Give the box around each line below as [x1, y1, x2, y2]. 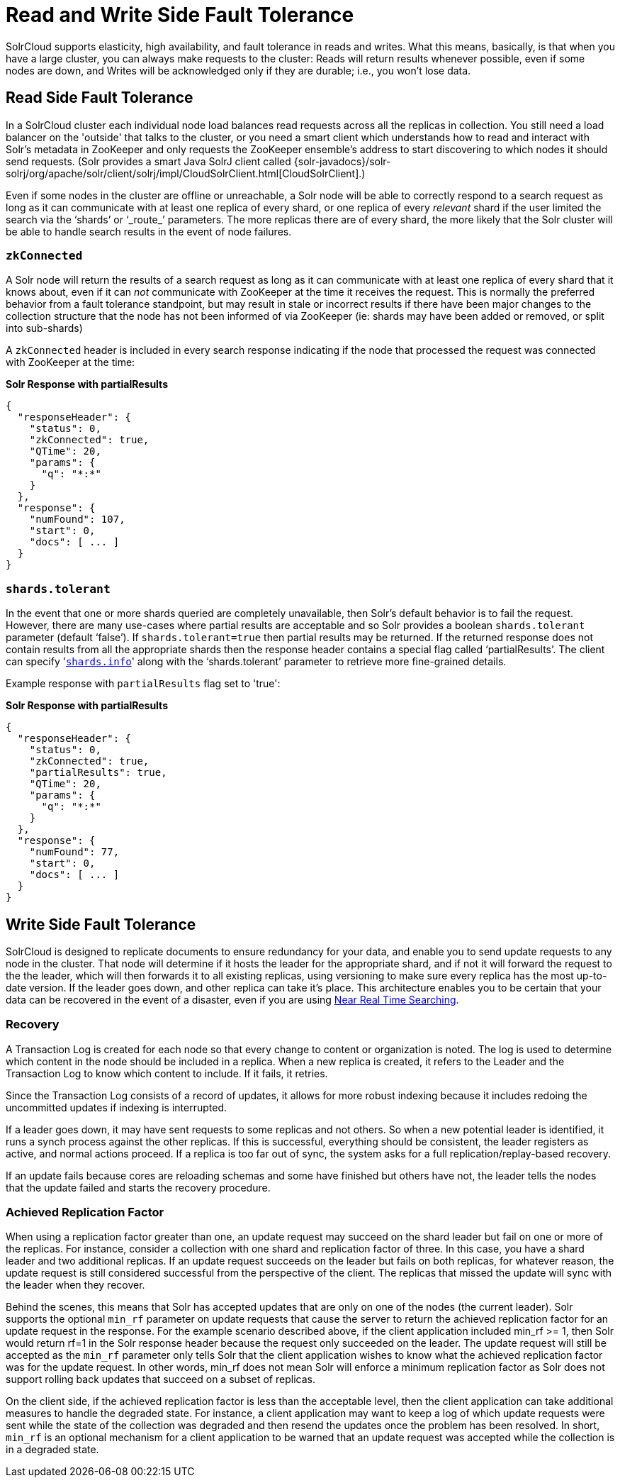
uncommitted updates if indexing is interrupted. [6, 1101, 227, 1113]
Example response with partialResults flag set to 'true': [6, 677, 281, 690]
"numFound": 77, [29, 846, 120, 858]
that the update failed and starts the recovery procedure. [6, 1181, 271, 1194]
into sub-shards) [6, 322, 83, 335]
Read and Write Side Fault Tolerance [6, 3, 354, 27]
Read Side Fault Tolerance [6, 89, 193, 107]
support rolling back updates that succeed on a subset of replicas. [6, 1373, 315, 1386]
